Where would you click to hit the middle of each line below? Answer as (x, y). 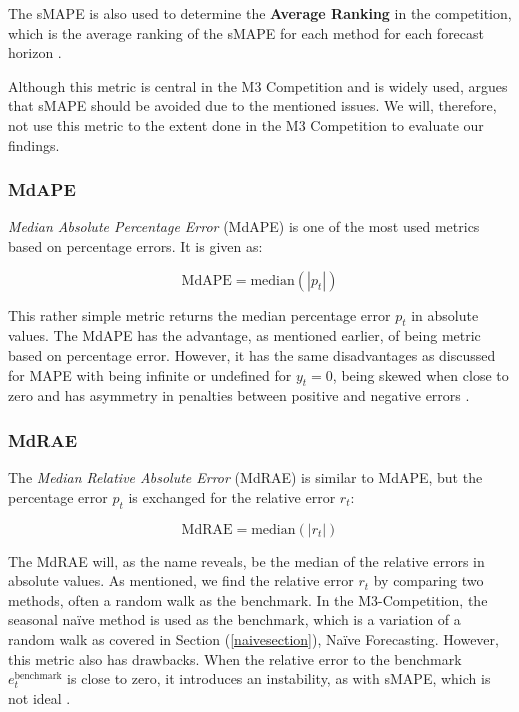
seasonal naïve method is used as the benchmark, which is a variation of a (234, 619)
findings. (34, 144)
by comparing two (428, 580)
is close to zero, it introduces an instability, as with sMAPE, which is (279, 678)
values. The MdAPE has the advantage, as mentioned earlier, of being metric (244, 335)
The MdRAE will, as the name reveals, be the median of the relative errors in (246, 560)
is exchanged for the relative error (232, 496)
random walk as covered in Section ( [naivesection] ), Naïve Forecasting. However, (253, 638)
